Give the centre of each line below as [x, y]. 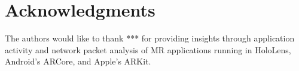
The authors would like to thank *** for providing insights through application [150, 38]
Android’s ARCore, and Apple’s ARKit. [78, 61]
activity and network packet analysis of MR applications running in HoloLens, [148, 49]
